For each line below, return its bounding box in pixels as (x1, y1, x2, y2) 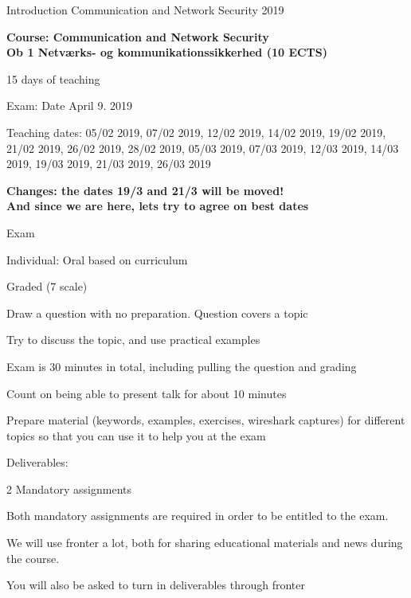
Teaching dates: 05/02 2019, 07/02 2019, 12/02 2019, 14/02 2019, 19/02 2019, (6, 123, 386, 140)
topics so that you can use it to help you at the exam (6, 427, 266, 444)
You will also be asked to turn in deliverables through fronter (6, 577, 305, 593)
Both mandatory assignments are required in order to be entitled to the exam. (6, 507, 389, 524)
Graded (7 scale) (6, 278, 88, 295)
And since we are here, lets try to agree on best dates (6, 197, 309, 214)
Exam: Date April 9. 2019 (6, 97, 132, 114)
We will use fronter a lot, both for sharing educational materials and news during (6, 534, 403, 551)
